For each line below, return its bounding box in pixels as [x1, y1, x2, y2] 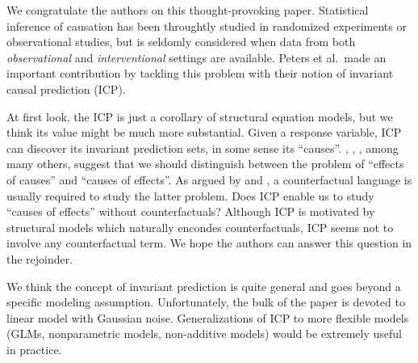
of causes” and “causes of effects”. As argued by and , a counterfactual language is [6, 171, 412, 188]
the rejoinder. [6, 250, 73, 267]
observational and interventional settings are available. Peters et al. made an [6, 49, 387, 65]
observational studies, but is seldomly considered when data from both [6, 33, 356, 50]
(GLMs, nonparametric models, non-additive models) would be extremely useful [6, 325, 402, 342]
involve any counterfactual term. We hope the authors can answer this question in [6, 234, 412, 251]
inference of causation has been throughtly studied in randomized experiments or [6, 17, 407, 34]
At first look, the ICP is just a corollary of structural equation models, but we [6, 108, 393, 125]
